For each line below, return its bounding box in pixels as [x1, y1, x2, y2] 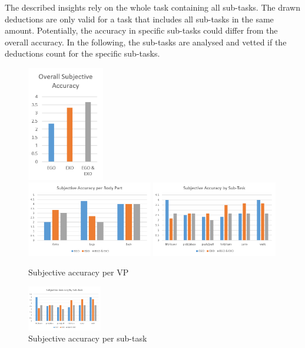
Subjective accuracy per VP [28, 266, 129, 278]
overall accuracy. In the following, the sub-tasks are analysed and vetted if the [5, 35, 287, 48]
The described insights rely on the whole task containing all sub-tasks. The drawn [5, 1, 300, 13]
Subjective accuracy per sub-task [28, 332, 147, 344]
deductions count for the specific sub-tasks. [5, 47, 160, 60]
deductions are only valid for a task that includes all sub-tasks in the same [5, 12, 274, 25]
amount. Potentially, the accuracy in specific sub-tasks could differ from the [5, 24, 278, 37]
